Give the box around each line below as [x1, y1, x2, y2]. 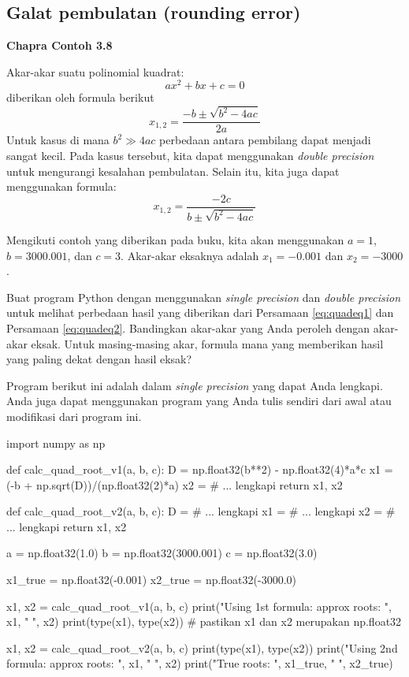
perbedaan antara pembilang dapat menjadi [159, 132, 371, 148]
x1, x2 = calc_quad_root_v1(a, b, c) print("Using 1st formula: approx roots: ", [6, 597, 392, 614]
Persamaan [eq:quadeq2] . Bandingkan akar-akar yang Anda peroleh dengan [6, 319, 370, 336]
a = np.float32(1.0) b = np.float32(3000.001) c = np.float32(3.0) [6, 545, 318, 561]
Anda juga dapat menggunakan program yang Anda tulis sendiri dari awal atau [6, 392, 392, 409]
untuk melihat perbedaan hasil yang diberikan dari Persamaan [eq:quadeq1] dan [6, 304, 394, 321]
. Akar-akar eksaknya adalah [121, 247, 259, 263]
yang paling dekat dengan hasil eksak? [6, 351, 192, 367]
